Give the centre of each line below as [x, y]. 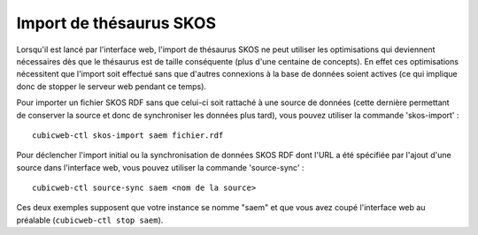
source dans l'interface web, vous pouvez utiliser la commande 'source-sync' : [160, 167]
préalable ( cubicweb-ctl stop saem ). [90, 220]
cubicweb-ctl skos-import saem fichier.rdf [128, 135]
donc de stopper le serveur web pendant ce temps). [112, 86]
